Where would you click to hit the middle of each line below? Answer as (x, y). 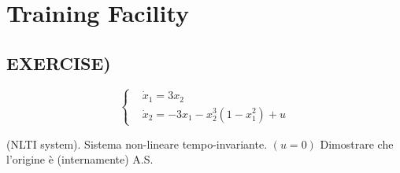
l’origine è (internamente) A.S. (80, 159)
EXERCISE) (59, 63)
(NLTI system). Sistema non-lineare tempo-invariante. (137, 144)
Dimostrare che (357, 144)
